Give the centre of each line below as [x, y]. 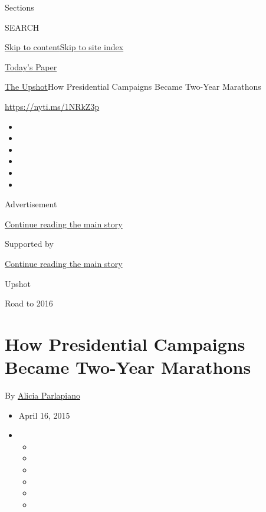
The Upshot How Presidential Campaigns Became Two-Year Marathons [133, 87]
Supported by [29, 244]
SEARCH [22, 27]
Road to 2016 [29, 303]
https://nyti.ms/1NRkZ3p [52, 106]
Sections [19, 7]
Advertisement [31, 204]
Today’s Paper [31, 66]
